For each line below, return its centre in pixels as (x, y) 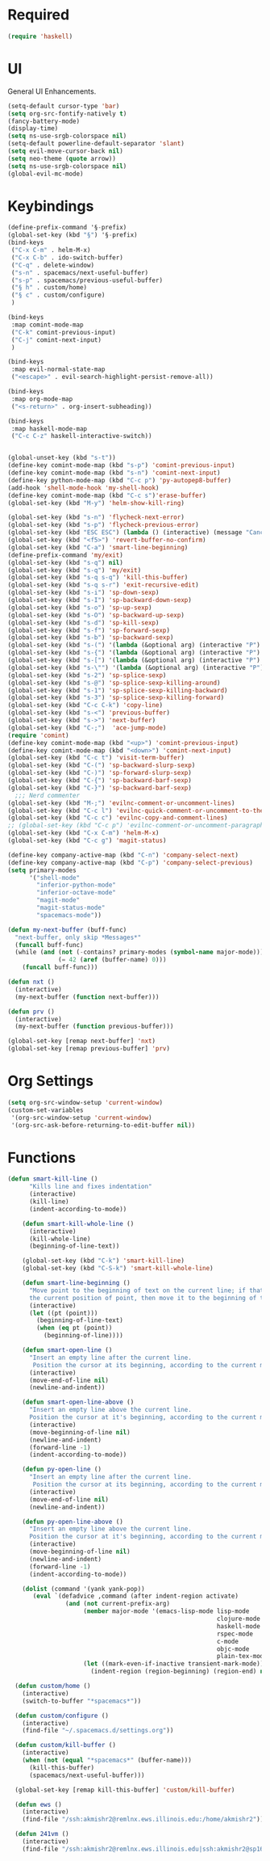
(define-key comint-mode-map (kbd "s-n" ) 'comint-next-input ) (114, 473)
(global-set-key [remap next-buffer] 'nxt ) (82, 1041)
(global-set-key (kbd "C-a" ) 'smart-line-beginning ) (98, 547)
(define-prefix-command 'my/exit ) (66, 555)
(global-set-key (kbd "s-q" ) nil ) (66, 562)
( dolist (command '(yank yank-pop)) (84, 1589)
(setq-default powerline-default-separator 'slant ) (96, 144)
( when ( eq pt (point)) (75, 1328)
